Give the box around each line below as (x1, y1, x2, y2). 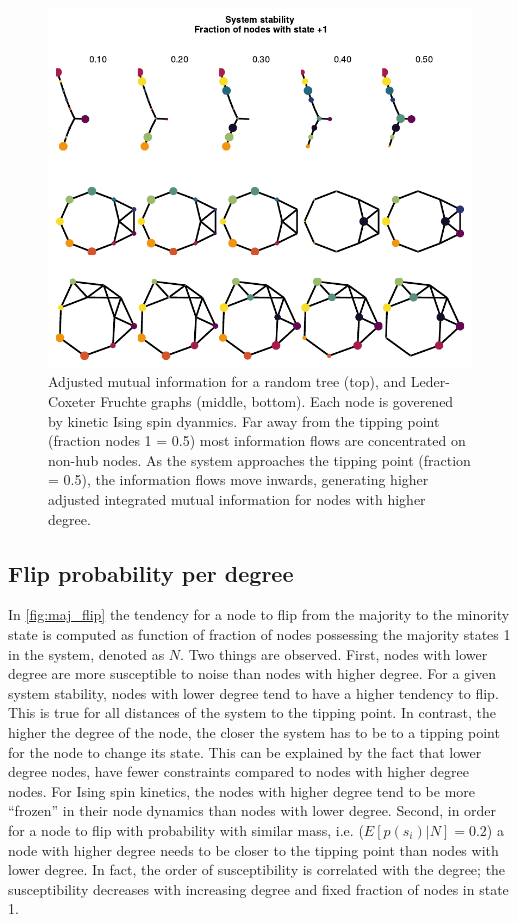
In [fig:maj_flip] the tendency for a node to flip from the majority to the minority (8, 604, 510, 625)
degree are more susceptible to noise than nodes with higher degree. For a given (8, 663, 496, 684)
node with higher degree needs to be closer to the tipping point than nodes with (8, 839, 499, 860)
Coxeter (48, 391, 96, 412)
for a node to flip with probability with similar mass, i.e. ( (8, 819, 364, 840)
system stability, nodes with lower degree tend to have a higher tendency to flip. (8, 682, 499, 703)
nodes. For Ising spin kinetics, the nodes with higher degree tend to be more (8, 780, 476, 801)
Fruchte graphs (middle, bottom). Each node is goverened (100, 391, 454, 412)
